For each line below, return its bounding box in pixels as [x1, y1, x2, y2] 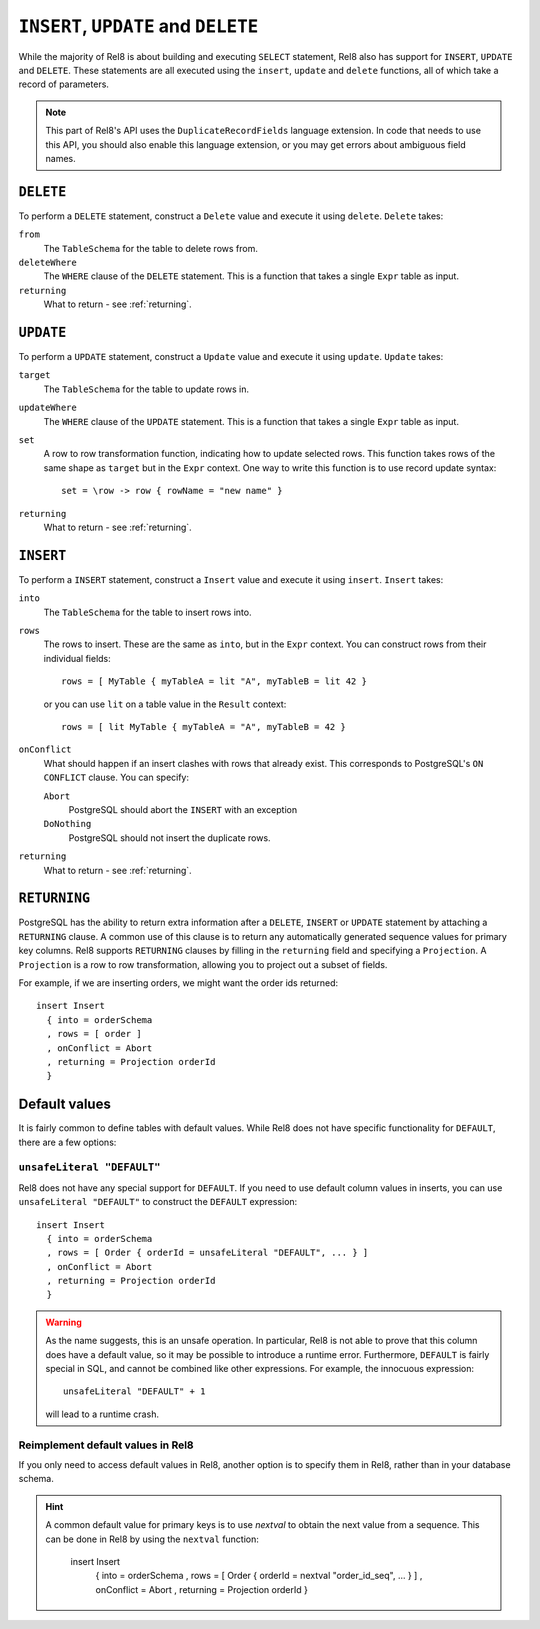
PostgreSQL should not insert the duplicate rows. [68, 831, 271, 844]
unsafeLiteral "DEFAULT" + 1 [63, 1386, 206, 1397]
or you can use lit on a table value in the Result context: [43, 698, 287, 710]
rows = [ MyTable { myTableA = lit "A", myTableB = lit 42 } [61, 676, 367, 687]
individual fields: [43, 652, 112, 664]
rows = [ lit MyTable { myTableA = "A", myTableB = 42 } [61, 721, 347, 732]
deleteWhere [18, 256, 77, 268]
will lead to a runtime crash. [45, 1408, 160, 1420]
